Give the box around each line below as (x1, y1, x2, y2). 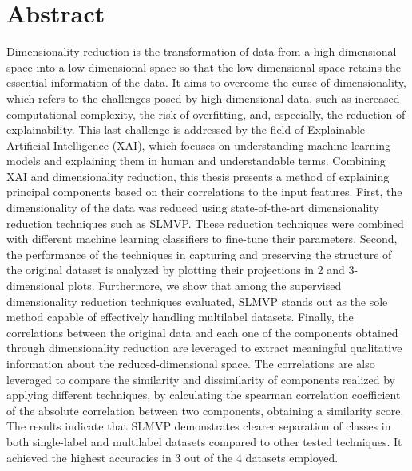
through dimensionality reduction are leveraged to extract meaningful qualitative (6, 340, 402, 356)
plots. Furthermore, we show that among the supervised (68, 277, 342, 294)
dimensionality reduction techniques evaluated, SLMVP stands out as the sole (6, 292, 388, 309)
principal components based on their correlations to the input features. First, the (6, 183, 402, 200)
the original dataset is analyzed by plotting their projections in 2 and (6, 261, 345, 278)
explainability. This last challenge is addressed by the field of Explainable (6, 121, 366, 138)
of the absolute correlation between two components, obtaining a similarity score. (6, 402, 404, 418)
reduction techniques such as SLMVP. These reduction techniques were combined (6, 214, 404, 231)
